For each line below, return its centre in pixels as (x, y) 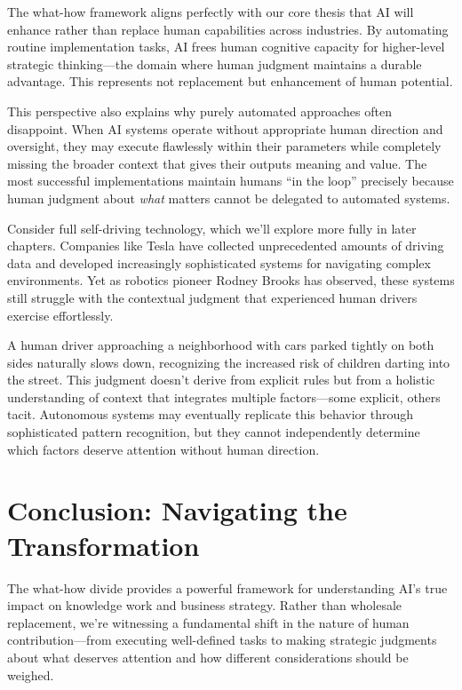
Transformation (104, 545)
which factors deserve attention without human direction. (163, 449)
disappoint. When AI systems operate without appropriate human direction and (225, 128)
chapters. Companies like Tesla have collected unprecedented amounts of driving (226, 246)
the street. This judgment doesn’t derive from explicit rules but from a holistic (221, 380)
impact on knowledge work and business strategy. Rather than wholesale (205, 605)
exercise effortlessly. (60, 315)
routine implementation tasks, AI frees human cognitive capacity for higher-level (226, 47)
